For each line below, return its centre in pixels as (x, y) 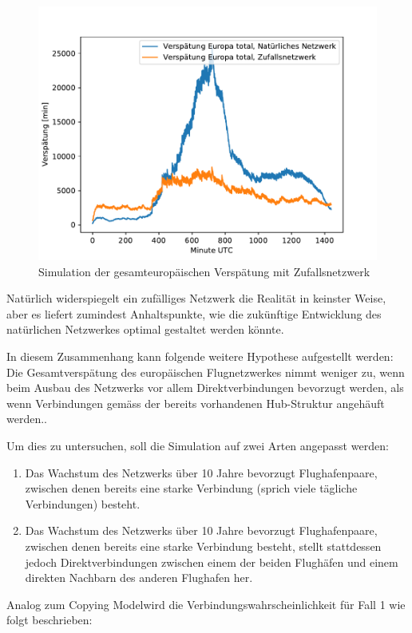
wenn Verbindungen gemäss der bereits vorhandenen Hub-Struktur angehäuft (196, 403)
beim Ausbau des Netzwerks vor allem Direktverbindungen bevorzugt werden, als (205, 388)
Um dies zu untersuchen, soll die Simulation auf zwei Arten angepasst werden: (198, 445)
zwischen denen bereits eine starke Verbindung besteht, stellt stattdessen (203, 546)
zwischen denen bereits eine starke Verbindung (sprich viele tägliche (191, 488)
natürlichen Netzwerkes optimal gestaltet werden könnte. (145, 329)
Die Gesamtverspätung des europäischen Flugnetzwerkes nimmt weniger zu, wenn (206, 372)
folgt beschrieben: (50, 620)
